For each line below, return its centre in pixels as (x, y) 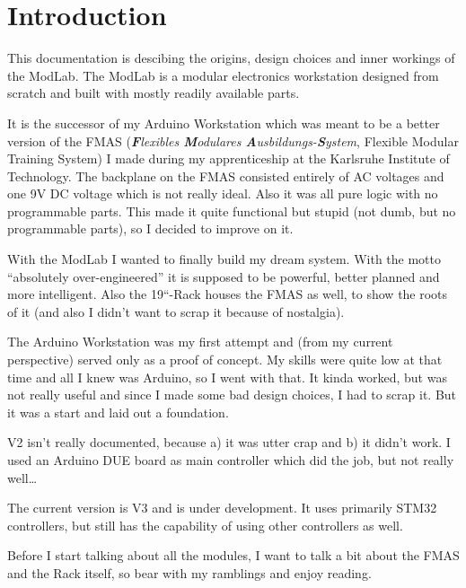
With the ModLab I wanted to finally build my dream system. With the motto (224, 259)
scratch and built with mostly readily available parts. (154, 93)
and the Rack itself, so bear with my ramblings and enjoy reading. (189, 572)
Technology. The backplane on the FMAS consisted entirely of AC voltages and (226, 176)
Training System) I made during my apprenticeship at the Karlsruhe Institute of (229, 158)
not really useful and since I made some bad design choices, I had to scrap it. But (232, 395)
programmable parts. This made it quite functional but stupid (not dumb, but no (232, 211)
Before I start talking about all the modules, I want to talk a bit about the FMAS (233, 555)
